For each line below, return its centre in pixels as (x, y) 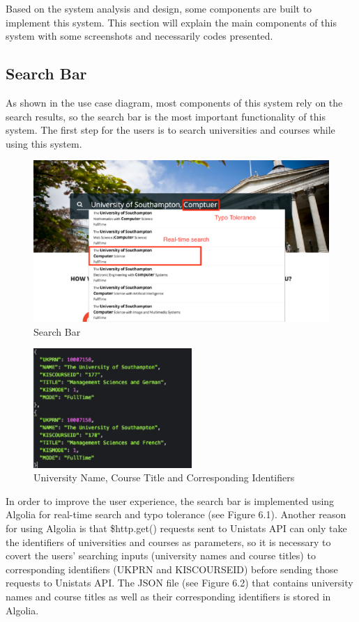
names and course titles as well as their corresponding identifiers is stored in (168, 596)
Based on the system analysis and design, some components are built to (159, 8)
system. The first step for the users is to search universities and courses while (170, 130)
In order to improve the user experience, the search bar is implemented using (170, 500)
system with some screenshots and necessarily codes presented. (139, 36)
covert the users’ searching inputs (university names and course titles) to (161, 555)
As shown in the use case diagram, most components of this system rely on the (174, 102)
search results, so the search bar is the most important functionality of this (166, 116)
